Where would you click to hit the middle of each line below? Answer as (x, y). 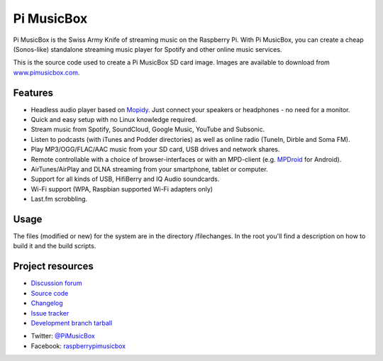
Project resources (53, 266)
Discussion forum (56, 283)
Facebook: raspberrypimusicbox (78, 346)
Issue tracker (50, 313)
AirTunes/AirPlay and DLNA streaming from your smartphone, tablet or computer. (150, 169)
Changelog (47, 303)
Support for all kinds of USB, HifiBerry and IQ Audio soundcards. (125, 179)
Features (33, 93)
